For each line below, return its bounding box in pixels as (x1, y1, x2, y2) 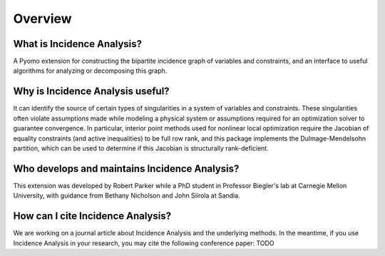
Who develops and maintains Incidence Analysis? (13, 163, 240, 175)
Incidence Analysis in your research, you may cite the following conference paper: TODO (13, 239, 274, 247)
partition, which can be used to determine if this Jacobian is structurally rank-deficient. (13, 143, 269, 153)
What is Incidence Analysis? (13, 38, 143, 50)
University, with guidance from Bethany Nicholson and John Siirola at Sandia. (13, 191, 240, 200)
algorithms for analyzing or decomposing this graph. (13, 66, 168, 75)
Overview (13, 11, 72, 26)
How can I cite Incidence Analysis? (13, 210, 171, 222)
